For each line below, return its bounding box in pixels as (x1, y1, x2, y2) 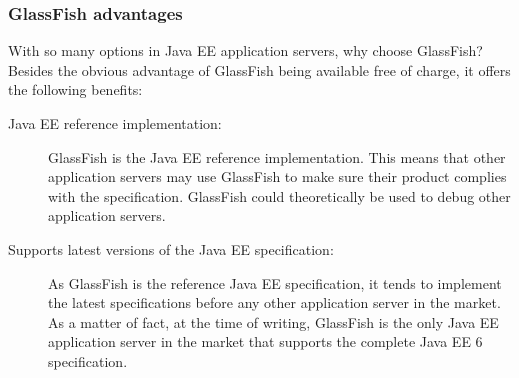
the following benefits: (8, 79, 143, 100)
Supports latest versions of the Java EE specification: (8, 238, 334, 259)
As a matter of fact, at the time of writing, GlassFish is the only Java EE (48, 311, 499, 332)
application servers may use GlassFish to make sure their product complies (48, 166, 507, 187)
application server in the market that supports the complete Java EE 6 (48, 331, 483, 352)
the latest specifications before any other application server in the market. (48, 292, 501, 313)
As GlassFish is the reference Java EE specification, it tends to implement (48, 272, 502, 293)
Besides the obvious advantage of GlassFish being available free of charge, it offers (8, 59, 511, 80)
